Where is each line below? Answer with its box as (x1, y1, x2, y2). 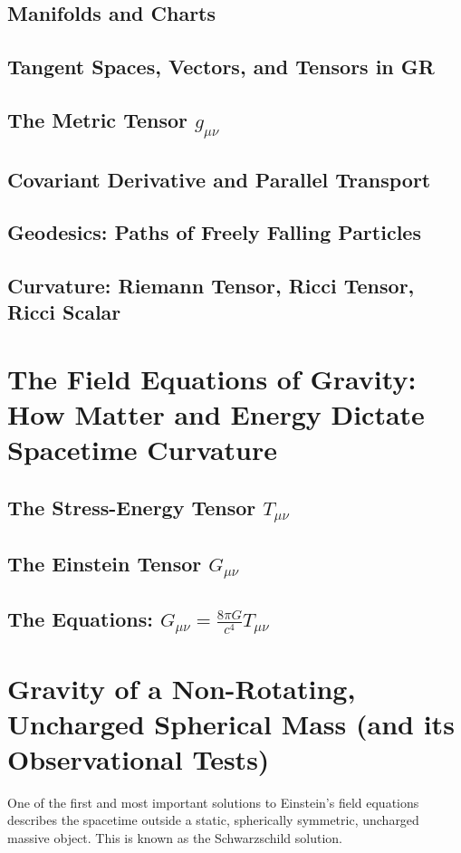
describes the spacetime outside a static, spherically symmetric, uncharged (7, 810, 419, 829)
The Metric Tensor (7, 105, 187, 133)
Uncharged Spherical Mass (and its (7, 704, 455, 742)
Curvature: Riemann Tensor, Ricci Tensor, (7, 272, 415, 300)
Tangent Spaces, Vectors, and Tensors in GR (7, 53, 435, 81)
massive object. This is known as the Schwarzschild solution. (7, 829, 342, 847)
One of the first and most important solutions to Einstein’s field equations (7, 792, 419, 811)
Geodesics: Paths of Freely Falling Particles (7, 218, 421, 246)
